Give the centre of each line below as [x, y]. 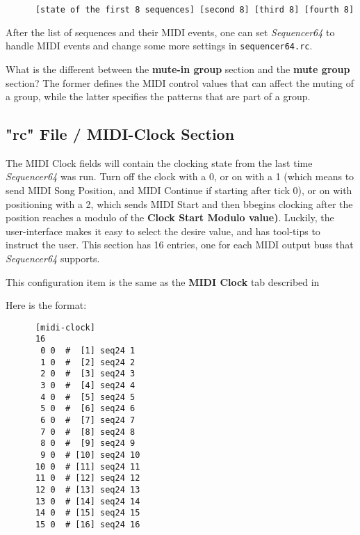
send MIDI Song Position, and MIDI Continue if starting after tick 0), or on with [179, 190]
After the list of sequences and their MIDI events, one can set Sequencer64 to [170, 32]
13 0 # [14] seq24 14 [88, 501]
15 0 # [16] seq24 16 [88, 524]
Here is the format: [46, 305]
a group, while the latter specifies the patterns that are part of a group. [158, 96]
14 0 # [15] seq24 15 [88, 513]
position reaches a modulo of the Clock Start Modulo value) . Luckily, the [170, 217]
